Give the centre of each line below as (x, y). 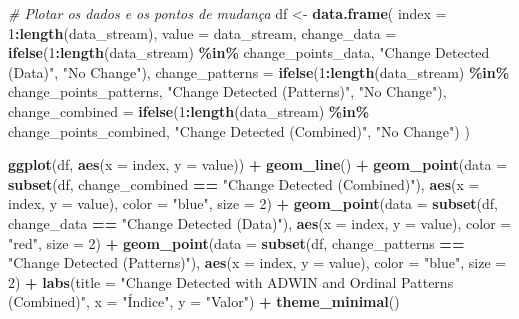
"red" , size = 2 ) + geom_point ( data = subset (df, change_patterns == (236, 242)
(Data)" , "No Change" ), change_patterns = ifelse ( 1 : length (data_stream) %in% (259, 71)
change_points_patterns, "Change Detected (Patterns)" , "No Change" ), (227, 91)
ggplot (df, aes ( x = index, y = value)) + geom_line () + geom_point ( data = (258, 164)
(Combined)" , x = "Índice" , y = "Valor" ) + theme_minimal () (204, 301)
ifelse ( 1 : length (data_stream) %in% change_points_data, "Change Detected (249, 52)
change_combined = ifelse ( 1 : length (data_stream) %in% (189, 110)
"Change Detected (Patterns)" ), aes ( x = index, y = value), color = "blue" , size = (257, 262)
